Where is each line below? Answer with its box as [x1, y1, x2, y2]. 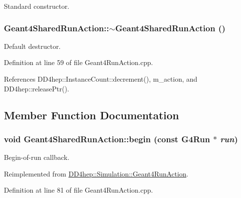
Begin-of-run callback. [4, 152, 70, 162]
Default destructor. [4, 41, 61, 51]
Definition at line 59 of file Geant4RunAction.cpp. [4, 57, 153, 67]
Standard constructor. [4, 1, 70, 11]
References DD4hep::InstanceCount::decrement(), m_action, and [4, 74, 198, 84]
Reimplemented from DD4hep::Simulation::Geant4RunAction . [4, 168, 188, 178]
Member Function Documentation [4, 107, 180, 122]
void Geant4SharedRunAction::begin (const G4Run [4, 132, 210, 145]
